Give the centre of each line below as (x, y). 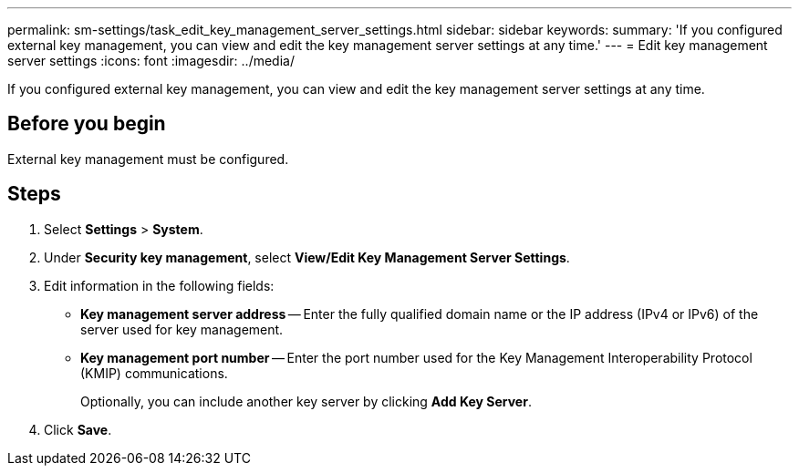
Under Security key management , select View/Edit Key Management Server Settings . (307, 257)
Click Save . (78, 429)
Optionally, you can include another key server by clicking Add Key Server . (306, 401)
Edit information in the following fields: (159, 285)
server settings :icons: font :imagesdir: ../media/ (151, 61)
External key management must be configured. (148, 159)
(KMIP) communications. (154, 373)
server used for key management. (182, 329)
